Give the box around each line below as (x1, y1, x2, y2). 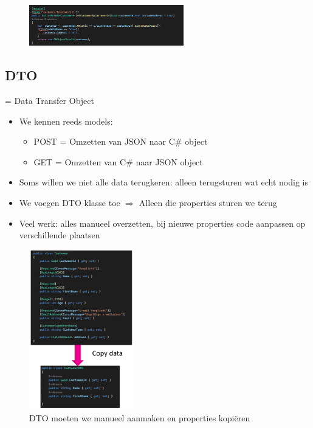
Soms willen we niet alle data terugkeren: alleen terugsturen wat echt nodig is (19, 176, 308, 188)
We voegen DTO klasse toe (19, 196, 120, 209)
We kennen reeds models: (19, 114, 113, 127)
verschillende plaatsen (19, 229, 100, 241)
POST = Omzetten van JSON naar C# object (33, 135, 208, 148)
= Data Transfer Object (5, 94, 94, 106)
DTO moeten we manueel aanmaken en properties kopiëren (29, 411, 250, 424)
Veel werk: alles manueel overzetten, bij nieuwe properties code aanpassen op (19, 216, 306, 229)
